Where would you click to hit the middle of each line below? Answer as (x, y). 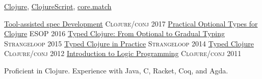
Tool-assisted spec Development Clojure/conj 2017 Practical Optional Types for (131, 23)
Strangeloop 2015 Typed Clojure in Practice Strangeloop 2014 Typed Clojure (129, 43)
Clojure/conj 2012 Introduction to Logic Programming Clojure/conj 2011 (123, 53)
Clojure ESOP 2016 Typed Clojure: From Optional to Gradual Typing (115, 33)
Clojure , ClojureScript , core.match (58, 6)
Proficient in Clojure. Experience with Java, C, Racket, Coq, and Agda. (116, 70)
